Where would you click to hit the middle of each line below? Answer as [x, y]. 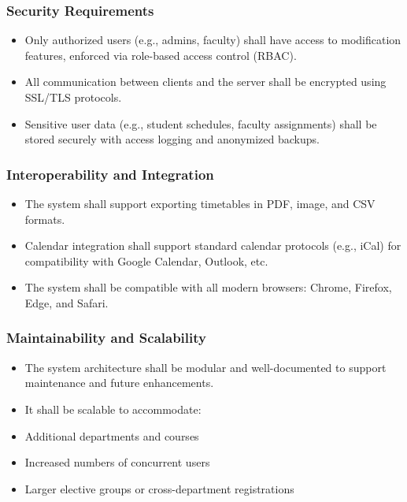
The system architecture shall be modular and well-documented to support [205, 367]
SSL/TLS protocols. [73, 97]
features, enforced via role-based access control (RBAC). [161, 55]
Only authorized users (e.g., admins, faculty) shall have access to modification [213, 40]
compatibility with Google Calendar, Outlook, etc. [146, 260]
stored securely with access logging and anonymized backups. [172, 139]
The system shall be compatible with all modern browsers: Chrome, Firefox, [208, 287]
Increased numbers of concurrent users [117, 462]
